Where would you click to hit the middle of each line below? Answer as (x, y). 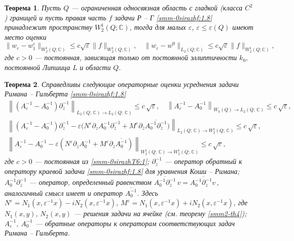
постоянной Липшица (37, 67)
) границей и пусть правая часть (55, 17)
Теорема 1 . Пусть (33, 7)
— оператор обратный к (203, 161)
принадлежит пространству (49, 27)
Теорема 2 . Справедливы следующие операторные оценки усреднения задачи (122, 84)
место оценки (26, 37)
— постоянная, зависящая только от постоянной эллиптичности (136, 57)
